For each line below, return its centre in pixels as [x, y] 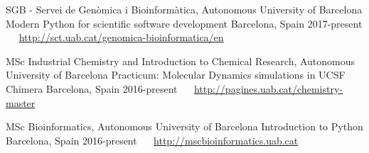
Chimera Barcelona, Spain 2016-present [92, 88]
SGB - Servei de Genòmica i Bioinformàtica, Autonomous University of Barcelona [184, 9]
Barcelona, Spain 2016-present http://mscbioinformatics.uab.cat [152, 140]
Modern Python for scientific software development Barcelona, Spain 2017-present [184, 23]
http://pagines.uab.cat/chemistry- [268, 88]
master [21, 102]
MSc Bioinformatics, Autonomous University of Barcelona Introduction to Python [184, 126]
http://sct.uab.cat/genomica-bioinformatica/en [121, 37]
